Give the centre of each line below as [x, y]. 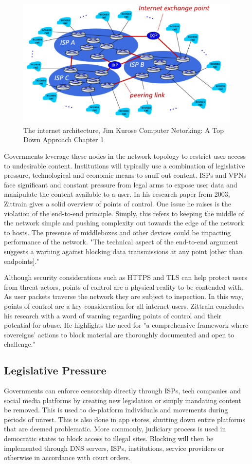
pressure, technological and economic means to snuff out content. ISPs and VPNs [125, 175]
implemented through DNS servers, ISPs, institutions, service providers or [114, 448]
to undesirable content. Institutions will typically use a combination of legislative [125, 165]
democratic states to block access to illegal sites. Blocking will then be [109, 438]
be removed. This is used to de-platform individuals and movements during [116, 410]
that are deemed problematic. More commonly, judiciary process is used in [115, 429]
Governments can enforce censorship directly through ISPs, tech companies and [122, 391]
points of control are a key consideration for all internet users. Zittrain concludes [124, 306]
